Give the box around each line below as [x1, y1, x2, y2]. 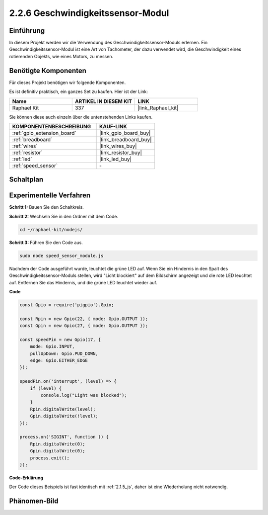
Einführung [9, 26, 45, 35]
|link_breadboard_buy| [99, 136, 152, 143]
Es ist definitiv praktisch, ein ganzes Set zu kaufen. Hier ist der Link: [9, 88, 148, 94]
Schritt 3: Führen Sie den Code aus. [9, 239, 83, 246]
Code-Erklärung [9, 475, 44, 481]
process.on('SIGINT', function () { [19, 434, 109, 440]
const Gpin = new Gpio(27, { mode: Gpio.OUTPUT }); [19, 323, 148, 329]
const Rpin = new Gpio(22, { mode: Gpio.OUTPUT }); [19, 316, 148, 322]
